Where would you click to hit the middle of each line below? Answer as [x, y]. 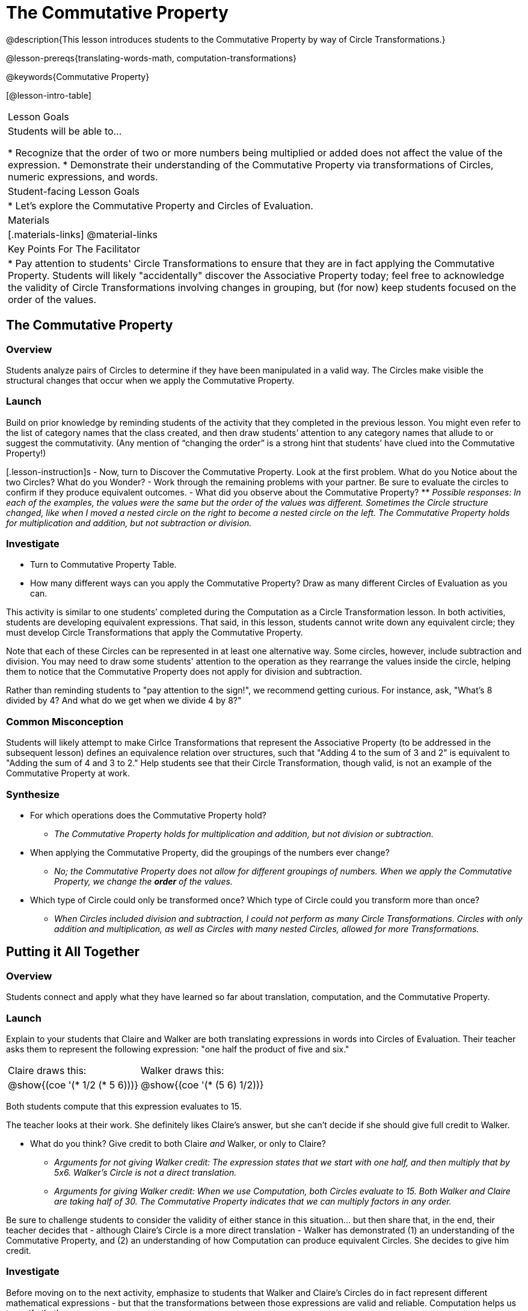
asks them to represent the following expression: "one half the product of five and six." [178, 1049]
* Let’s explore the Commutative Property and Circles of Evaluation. [161, 205]
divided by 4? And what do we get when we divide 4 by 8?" [124, 701]
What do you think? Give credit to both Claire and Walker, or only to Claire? [178, 1143]
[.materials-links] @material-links [83, 234]
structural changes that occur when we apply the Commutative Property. [150, 380]
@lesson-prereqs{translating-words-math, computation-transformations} [151, 58]
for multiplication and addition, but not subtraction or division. [129, 523]
